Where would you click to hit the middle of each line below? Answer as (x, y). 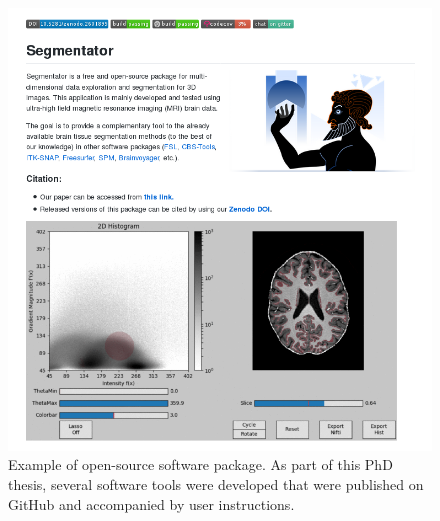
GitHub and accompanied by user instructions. (151, 503)
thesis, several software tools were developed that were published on (216, 483)
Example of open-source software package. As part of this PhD (200, 464)
